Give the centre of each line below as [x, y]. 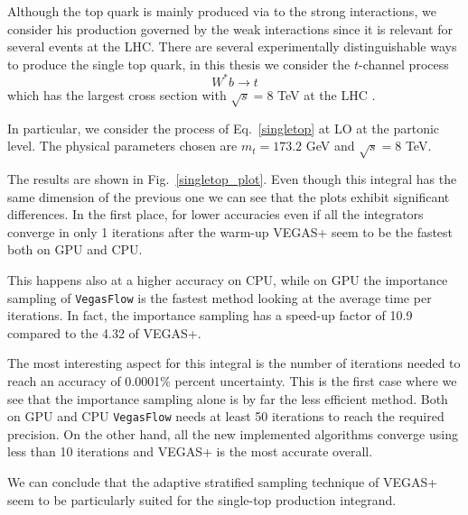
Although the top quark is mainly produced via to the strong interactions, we [222, 11]
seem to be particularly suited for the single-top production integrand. [202, 499]
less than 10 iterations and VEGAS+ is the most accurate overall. [190, 451]
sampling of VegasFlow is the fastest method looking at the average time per [220, 297]
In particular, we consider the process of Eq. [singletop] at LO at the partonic [224, 128]
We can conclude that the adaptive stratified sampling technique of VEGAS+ [223, 482]
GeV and [330, 146]
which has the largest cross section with [117, 94]
